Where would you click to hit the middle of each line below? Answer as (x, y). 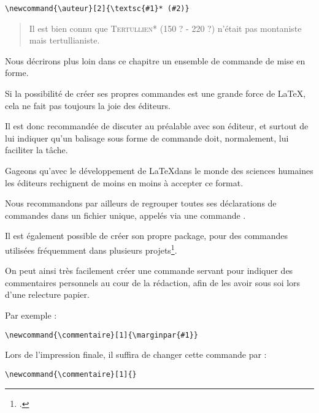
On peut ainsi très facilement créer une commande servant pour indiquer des (149, 271)
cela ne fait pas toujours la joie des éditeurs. (88, 105)
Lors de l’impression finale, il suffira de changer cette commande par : (136, 354)
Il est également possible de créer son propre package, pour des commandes (147, 236)
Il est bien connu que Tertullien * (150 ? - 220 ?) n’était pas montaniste (165, 28)
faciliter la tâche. (37, 150)
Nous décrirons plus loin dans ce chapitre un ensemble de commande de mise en (155, 60)
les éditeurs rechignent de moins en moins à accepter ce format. (124, 182)
